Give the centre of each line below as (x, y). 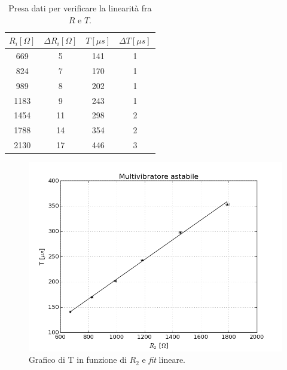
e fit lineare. (164, 360)
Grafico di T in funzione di (78, 360)
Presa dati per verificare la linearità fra (80, 8)
